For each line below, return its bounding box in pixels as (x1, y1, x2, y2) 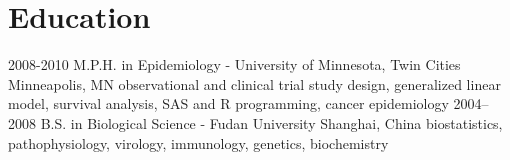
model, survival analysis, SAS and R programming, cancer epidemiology (8, 93, 449, 114)
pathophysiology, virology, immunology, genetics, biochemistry (8, 132, 389, 153)
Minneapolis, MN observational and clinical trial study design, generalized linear (8, 73, 501, 94)
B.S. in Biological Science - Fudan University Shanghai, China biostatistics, (40, 112, 503, 133)
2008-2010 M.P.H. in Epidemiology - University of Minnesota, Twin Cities (8, 54, 461, 75)
